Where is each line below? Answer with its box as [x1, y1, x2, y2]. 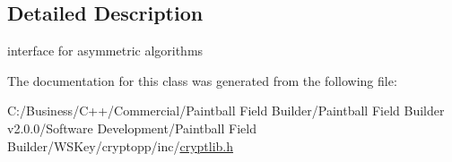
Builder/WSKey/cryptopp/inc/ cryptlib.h [7, 136, 234, 155]
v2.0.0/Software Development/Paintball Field [7, 118, 256, 137]
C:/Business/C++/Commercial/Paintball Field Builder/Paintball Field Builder [7, 101, 445, 120]
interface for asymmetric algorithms [7, 41, 204, 60]
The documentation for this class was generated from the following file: [7, 71, 397, 90]
